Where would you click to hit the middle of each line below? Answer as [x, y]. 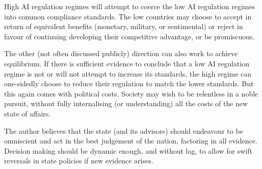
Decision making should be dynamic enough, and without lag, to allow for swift [128, 150]
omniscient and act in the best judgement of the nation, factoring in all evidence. [131, 141]
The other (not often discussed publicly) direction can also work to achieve [121, 53]
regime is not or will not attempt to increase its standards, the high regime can [128, 73]
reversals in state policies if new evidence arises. [79, 161]
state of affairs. [28, 113]
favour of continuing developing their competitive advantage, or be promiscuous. [129, 36]
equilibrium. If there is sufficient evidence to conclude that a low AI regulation [127, 63]
